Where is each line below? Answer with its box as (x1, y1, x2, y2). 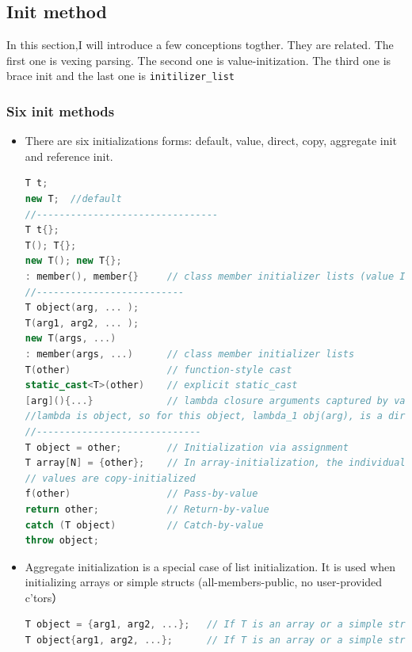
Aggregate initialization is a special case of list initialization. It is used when (25, 558, 395, 574)
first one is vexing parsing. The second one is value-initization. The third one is (6, 51, 391, 68)
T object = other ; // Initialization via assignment (25, 441, 349, 453)
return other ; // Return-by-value (25, 503, 269, 515)
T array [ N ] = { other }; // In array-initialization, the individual (25, 457, 406, 469)
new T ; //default (25, 193, 122, 205)
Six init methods (6, 101, 115, 120)
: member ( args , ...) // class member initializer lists (25, 348, 355, 360)
